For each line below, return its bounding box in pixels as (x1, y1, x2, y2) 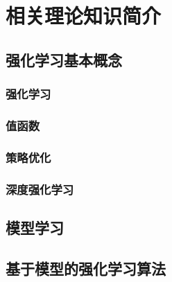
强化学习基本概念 (6, 49, 122, 70)
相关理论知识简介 (6, 1, 162, 30)
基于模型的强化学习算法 (6, 257, 166, 279)
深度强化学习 (6, 180, 74, 197)
